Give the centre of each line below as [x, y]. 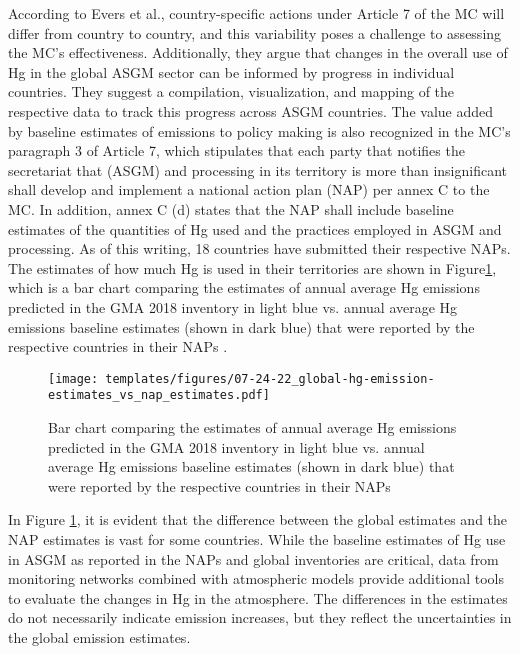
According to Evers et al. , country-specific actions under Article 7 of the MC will [256, 13]
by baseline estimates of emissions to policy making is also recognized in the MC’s [259, 130]
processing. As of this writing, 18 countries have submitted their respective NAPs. [259, 248]
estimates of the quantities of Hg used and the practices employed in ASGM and [255, 228]
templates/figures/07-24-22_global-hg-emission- [270, 378]
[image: [73, 378]
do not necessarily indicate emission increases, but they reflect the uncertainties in [260, 617]
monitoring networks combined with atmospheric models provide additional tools [256, 578]
